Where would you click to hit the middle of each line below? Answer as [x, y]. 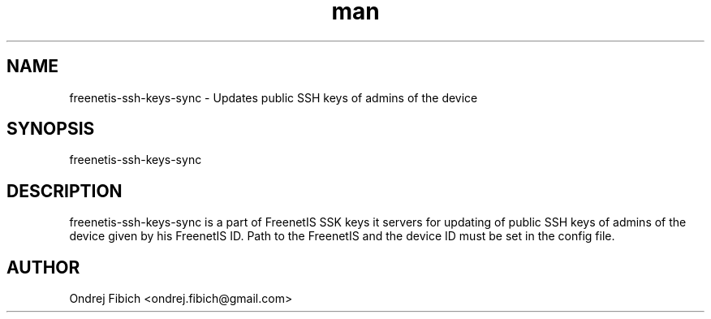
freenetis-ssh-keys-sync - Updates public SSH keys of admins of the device [274, 97]
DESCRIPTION [65, 191]
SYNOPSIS [51, 129]
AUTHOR [43, 267]
